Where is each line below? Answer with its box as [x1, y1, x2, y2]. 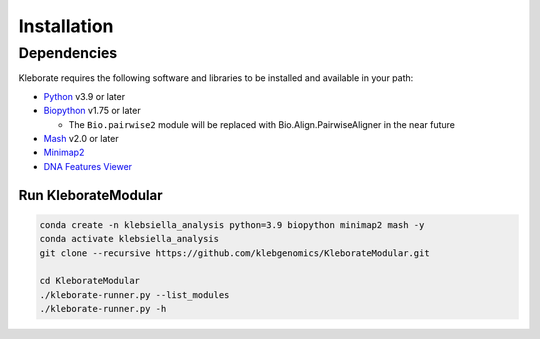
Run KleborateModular [18, 186, 163, 204]
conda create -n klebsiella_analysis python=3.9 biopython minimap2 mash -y [39, 219, 425, 230]
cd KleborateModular [39, 275, 140, 287]
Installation [18, 15, 114, 37]
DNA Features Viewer [43, 160, 133, 172]
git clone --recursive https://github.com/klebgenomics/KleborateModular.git [39, 247, 430, 259]
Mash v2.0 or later [43, 132, 119, 144]
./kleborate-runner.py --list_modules [39, 289, 230, 300]
